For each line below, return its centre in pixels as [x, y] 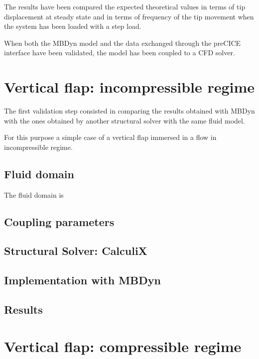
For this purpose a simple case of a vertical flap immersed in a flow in [110, 137]
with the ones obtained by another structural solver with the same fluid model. [125, 120]
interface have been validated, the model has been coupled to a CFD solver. [120, 53]
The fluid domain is [34, 194]
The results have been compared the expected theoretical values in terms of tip [125, 6]
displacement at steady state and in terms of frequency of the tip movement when [129, 16]
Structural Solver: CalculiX [76, 251]
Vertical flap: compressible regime [123, 346]
